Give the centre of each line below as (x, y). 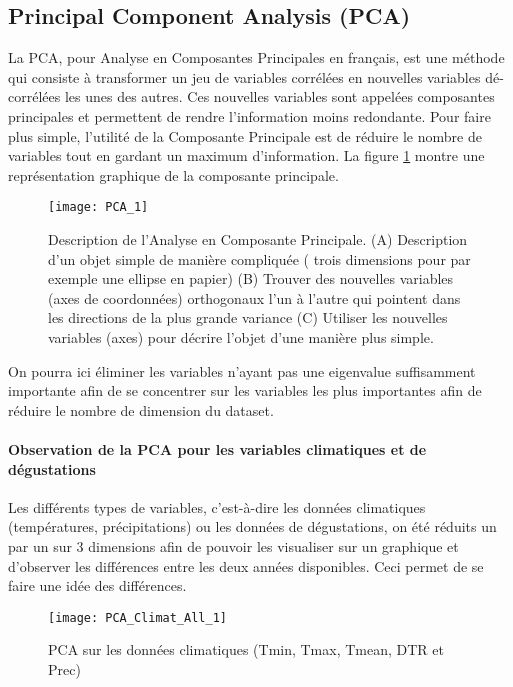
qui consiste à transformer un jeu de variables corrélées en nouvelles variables (244, 76)
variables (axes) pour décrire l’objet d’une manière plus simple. (241, 336)
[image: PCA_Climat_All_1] (137, 617)
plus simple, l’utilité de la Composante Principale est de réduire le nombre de (245, 135)
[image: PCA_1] (98, 207)
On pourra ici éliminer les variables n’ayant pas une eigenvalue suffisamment (242, 370)
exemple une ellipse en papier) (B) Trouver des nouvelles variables (251, 278)
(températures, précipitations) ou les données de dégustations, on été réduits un (252, 526)
